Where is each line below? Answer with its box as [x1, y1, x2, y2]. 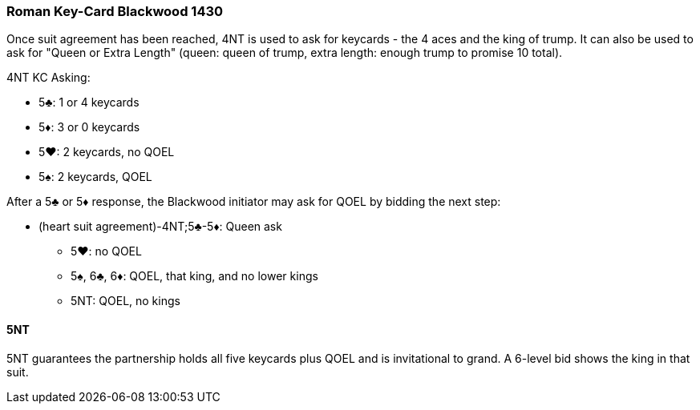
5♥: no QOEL [71, 244, 142, 259]
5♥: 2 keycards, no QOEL [38, 145, 175, 159]
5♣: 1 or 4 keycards [38, 95, 140, 110]
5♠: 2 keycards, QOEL [38, 170, 152, 184]
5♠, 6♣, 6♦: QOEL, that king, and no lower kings [71, 269, 318, 283]
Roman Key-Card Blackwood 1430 [6, 3, 224, 19]
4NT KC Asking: [6, 70, 91, 85]
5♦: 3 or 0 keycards [38, 120, 140, 135]
